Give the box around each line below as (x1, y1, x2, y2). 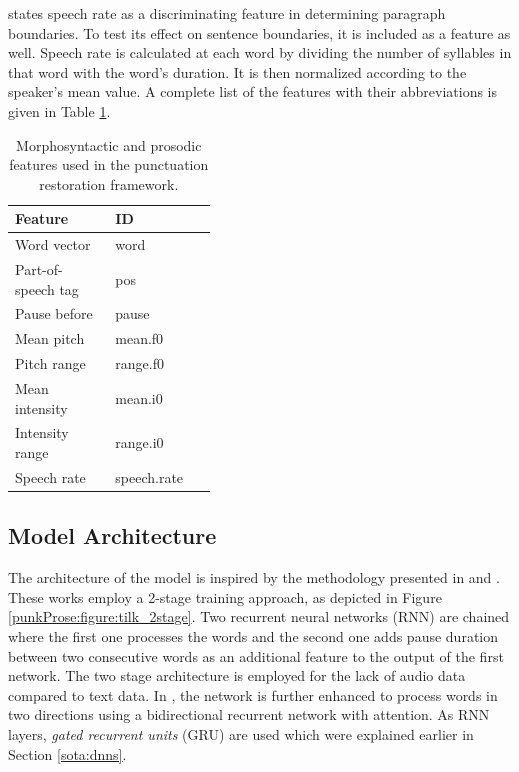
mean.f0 (115, 328, 164, 349)
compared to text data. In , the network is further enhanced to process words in (8, 684, 498, 705)
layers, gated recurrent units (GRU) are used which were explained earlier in (8, 723, 474, 744)
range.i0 (115, 432, 164, 453)
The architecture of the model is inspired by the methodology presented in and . (8, 567, 500, 588)
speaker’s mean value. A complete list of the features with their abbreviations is (8, 81, 498, 102)
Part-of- (15, 259, 63, 280)
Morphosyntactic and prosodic (16, 134, 202, 155)
